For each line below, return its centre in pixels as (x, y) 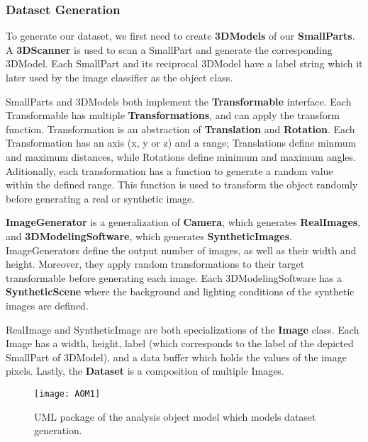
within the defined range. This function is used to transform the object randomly (182, 185)
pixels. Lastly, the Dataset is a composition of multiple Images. (145, 371)
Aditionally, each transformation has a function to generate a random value (169, 170)
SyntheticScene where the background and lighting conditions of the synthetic (180, 291)
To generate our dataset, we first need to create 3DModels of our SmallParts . (180, 36)
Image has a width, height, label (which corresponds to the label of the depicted (180, 343)
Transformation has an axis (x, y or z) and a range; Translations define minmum (181, 143)
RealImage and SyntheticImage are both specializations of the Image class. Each (183, 329)
